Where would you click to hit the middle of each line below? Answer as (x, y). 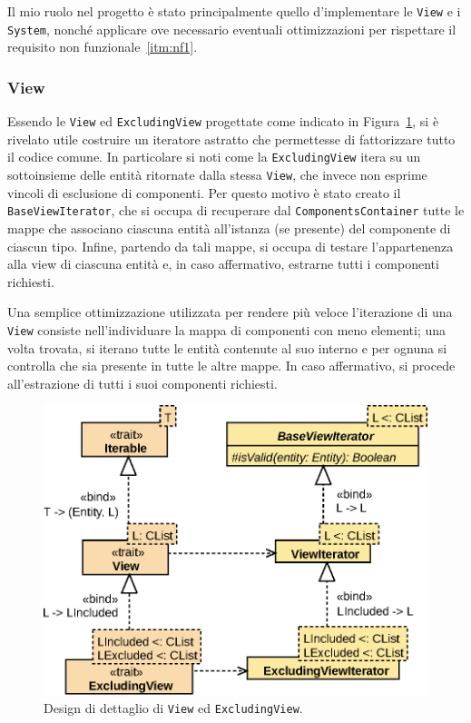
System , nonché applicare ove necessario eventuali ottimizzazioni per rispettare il (232, 29)
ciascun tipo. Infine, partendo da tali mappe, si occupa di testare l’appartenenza (231, 246)
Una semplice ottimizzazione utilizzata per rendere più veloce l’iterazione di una (230, 312)
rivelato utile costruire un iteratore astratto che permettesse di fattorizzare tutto (231, 139)
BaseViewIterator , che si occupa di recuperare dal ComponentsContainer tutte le (236, 210)
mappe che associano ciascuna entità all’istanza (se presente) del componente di (229, 228)
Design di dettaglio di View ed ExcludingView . (173, 707)
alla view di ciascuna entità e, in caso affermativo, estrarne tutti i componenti (223, 264)
